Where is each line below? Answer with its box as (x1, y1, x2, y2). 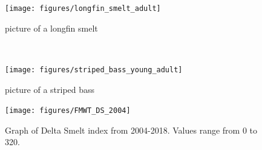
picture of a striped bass (5, 83, 95, 95)
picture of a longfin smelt (5, 21, 98, 34)
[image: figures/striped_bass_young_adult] (5, 65, 183, 74)
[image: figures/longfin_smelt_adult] (5, 4, 161, 13)
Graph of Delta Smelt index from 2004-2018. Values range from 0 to (5, 123, 258, 136)
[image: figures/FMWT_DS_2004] (5, 106, 131, 115)
